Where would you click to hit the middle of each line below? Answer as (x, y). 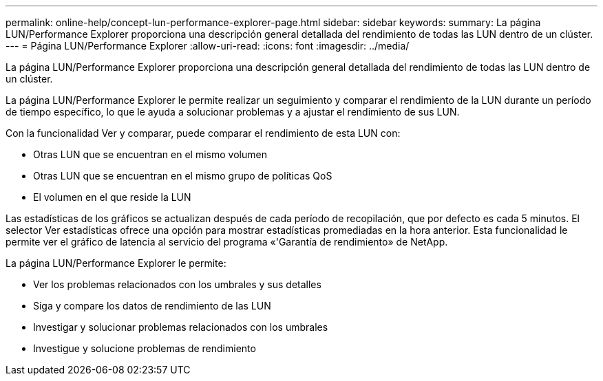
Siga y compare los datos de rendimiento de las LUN (152, 306)
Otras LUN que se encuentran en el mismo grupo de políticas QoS (183, 176)
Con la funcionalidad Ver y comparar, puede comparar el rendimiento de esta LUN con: (203, 133)
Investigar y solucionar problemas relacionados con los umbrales (181, 327)
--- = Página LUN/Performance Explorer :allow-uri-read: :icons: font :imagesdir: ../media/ (208, 46)
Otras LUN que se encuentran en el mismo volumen (150, 154)
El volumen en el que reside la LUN (112, 197)
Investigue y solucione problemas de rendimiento (145, 348)
